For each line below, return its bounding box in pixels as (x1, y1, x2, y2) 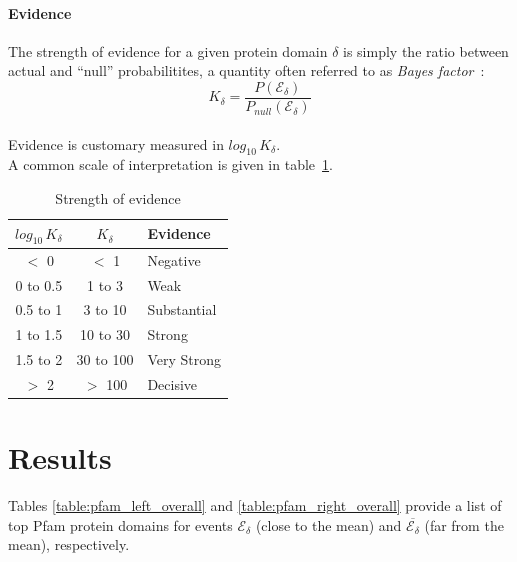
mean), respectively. (8, 534, 130, 555)
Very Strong (147, 349, 221, 370)
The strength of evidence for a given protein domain (8, 40, 328, 61)
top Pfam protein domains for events (8, 514, 233, 535)
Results (8, 437, 112, 478)
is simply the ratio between (343, 40, 509, 61)
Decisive (147, 373, 198, 394)
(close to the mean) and (255, 514, 402, 535)
